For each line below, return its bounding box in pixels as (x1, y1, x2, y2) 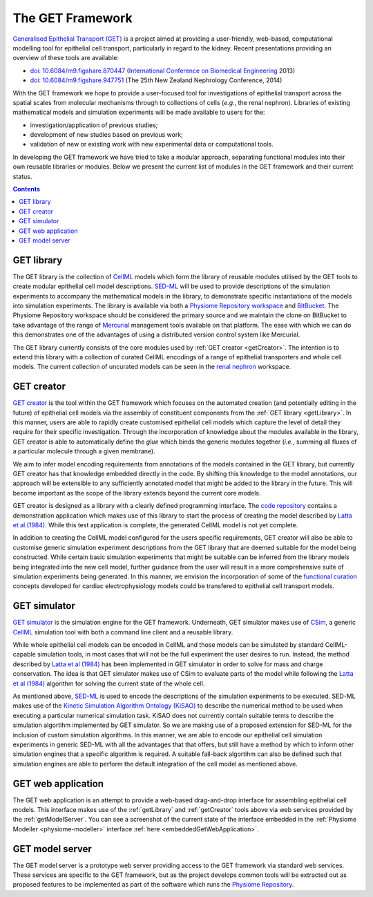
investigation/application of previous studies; (30, 121, 158, 129)
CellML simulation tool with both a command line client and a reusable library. (12, 627, 233, 636)
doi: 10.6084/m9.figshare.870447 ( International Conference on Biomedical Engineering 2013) (30, 66, 296, 75)
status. (12, 172, 32, 180)
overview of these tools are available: (12, 54, 119, 62)
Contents (12, 185, 41, 193)
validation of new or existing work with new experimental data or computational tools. (30, 140, 274, 149)
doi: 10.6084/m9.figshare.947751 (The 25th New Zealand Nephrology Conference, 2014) (30, 76, 283, 84)
